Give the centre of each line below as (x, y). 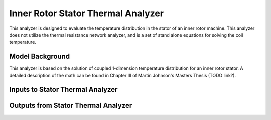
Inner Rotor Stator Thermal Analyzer (87, 13)
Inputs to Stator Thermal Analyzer (63, 90)
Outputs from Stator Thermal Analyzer (71, 106)
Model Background (40, 56)
